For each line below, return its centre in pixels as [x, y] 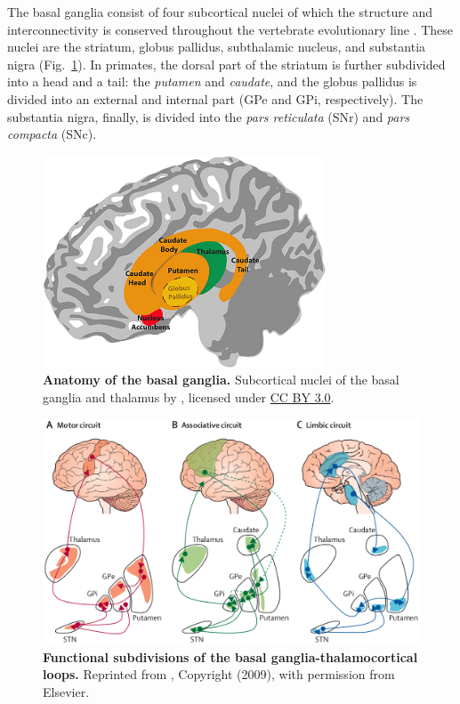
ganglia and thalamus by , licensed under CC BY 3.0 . [189, 397]
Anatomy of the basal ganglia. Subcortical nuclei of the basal [221, 380]
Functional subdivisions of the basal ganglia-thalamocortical [230, 656]
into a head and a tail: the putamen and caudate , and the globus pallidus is [212, 81]
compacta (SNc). [52, 134]
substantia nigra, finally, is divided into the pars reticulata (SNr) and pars [209, 116]
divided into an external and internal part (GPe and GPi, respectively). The [215, 98]
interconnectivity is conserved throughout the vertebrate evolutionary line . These [230, 29]
